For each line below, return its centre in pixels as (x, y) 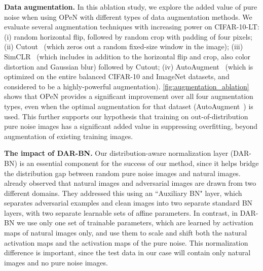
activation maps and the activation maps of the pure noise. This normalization (126, 242)
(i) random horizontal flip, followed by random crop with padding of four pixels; (128, 36)
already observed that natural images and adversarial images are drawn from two (130, 183)
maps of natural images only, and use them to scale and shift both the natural (126, 233)
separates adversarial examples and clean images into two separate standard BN (128, 203)
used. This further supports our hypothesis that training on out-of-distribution (126, 116)
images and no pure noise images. (56, 262)
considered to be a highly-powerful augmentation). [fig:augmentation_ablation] (127, 86)
